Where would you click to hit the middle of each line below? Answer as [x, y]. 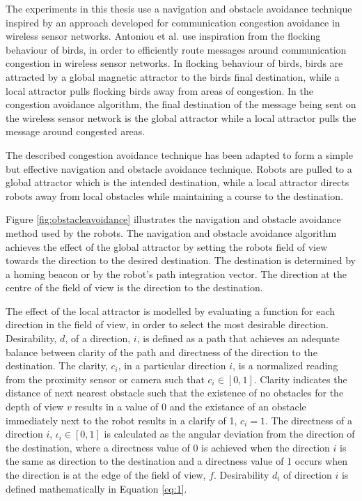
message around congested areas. [76, 131]
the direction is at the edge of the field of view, [106, 475]
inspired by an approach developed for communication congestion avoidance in [173, 22]
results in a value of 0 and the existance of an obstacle [190, 407]
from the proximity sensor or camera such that [105, 379]
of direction [308, 475]
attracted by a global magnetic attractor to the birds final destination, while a [173, 76]
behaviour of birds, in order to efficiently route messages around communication [176, 49]
